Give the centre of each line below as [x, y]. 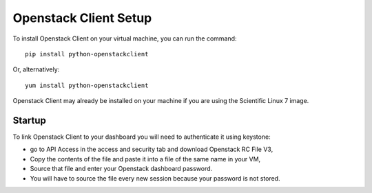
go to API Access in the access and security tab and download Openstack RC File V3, [152, 149]
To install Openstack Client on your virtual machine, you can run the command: [125, 38]
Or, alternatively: [36, 69]
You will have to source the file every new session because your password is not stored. [155, 178]
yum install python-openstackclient [87, 85]
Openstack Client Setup [82, 18]
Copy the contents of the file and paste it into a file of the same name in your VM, [145, 159]
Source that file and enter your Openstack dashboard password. [121, 169]
